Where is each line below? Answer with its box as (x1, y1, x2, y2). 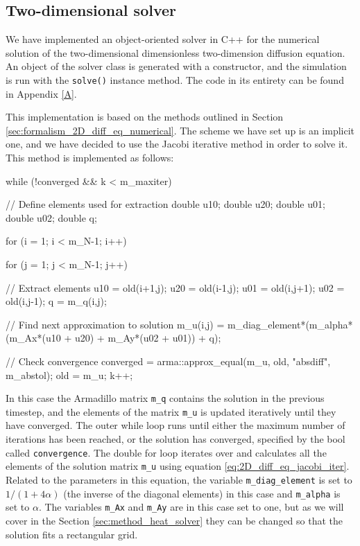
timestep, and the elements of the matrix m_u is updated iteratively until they (6, 404, 336, 419)
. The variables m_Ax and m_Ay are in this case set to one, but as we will (38, 500, 344, 514)
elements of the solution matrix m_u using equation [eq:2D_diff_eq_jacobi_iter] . (6, 459, 350, 473)
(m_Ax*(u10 (6, 331, 61, 345)
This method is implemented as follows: (6, 150, 174, 165)
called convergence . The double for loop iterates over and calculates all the (6, 445, 327, 459)
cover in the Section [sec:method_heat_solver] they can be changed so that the (6, 513, 343, 527)
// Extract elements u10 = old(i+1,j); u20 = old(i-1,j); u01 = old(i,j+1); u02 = (6, 280, 345, 294)
